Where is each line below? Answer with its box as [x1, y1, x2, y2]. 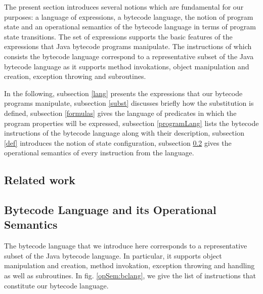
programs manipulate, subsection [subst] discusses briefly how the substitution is [4, 98, 254, 108]
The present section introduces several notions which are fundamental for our [4, 2, 244, 12]
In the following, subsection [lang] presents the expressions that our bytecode [4, 88, 243, 98]
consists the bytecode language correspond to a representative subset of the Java [4, 51, 254, 61]
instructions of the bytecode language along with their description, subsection [4, 128, 244, 138]
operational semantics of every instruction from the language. [4, 147, 194, 158]
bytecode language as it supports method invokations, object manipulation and [4, 61, 249, 71]
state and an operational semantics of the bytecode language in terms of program [4, 21, 256, 32]
